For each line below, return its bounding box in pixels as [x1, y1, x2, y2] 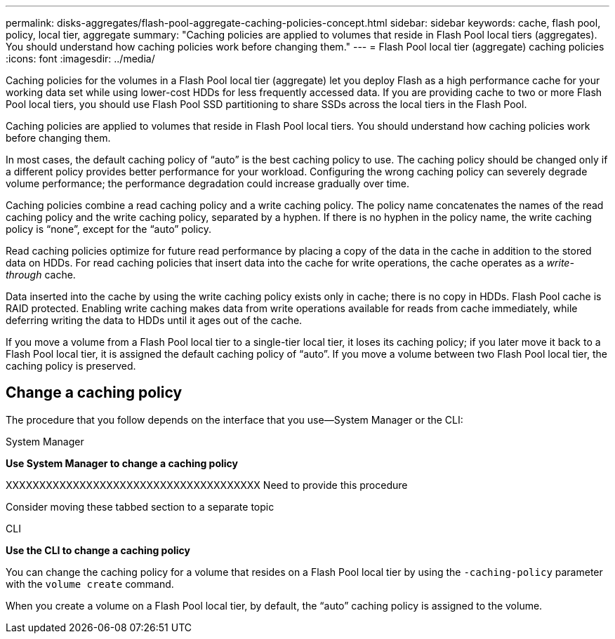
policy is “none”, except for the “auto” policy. [6, 223, 212, 235]
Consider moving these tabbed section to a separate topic [6, 500, 275, 513]
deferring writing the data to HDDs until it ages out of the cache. [6, 314, 303, 326]
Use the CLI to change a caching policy [6, 544, 190, 556]
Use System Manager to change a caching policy [6, 457, 238, 469]
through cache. [6, 269, 76, 281]
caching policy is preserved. [6, 360, 136, 372]
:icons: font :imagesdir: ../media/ [6, 53, 155, 65]
